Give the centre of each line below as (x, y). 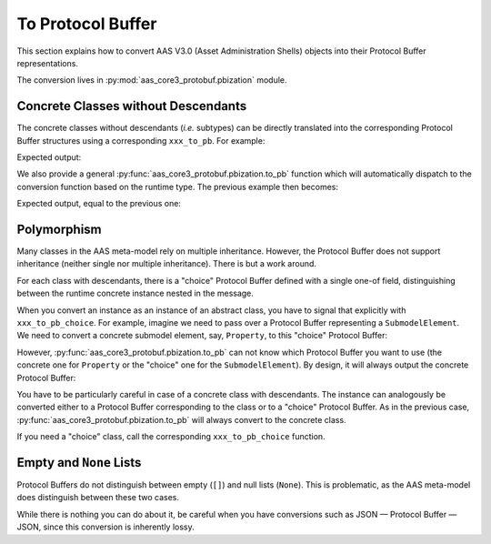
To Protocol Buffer (87, 24)
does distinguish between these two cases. (98, 498)
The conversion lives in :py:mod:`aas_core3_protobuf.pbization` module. (152, 80)
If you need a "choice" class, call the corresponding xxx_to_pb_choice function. (171, 437)
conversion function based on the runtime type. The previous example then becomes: (178, 186)
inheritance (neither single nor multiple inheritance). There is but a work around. (167, 264)
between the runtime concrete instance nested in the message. (135, 293)
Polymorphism (59, 229)
